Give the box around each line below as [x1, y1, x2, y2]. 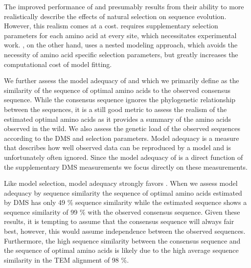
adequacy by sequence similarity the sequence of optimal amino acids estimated [4, 187, 242, 198]
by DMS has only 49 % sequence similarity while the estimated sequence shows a [4, 197, 247, 207]
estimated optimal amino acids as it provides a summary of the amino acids [4, 113, 231, 124]
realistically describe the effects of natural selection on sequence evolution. [4, 11, 227, 21]
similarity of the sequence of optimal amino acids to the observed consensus [4, 85, 230, 95]
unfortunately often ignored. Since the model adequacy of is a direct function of [4, 152, 243, 162]
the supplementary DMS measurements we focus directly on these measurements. [4, 161, 248, 172]
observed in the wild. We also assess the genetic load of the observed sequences [4, 123, 240, 134]
